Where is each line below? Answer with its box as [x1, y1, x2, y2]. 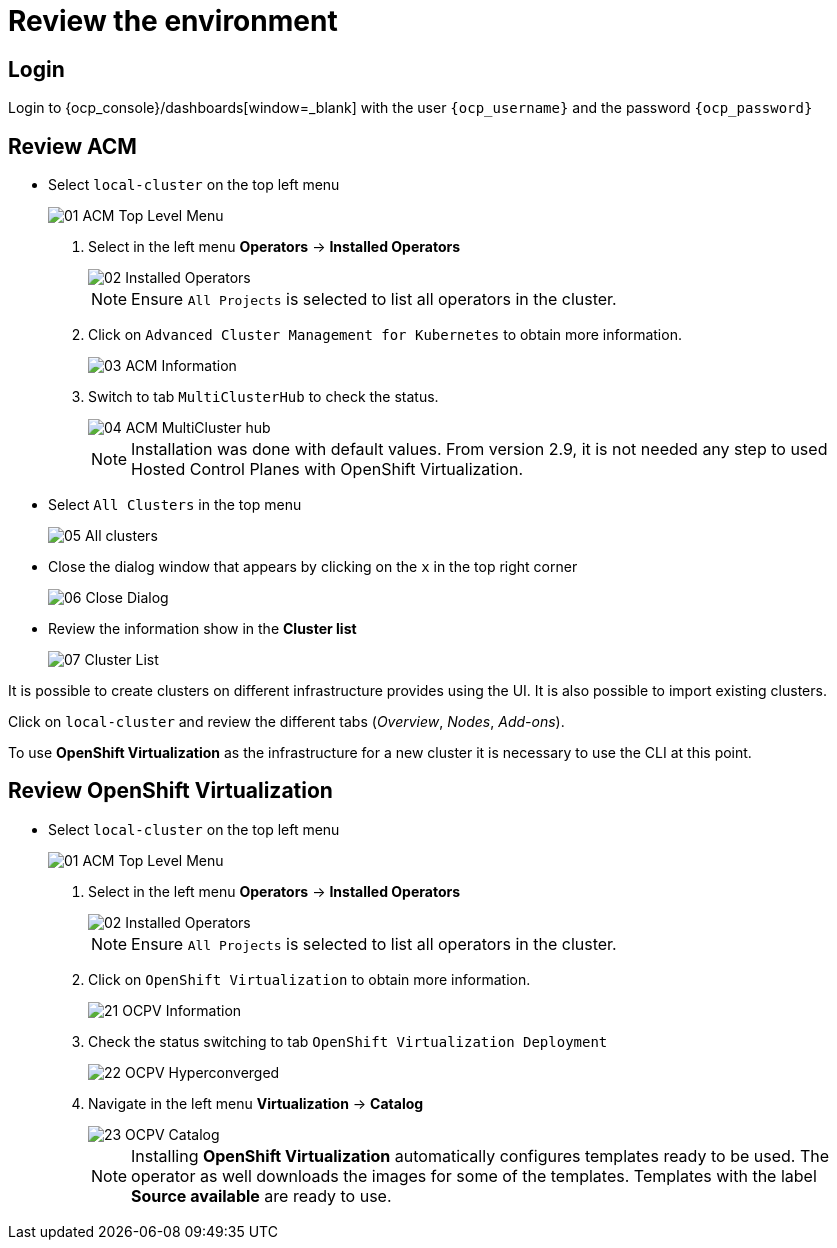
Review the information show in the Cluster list [48, 620, 357, 638]
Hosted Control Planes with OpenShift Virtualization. [131, 459, 524, 480]
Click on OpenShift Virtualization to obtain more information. [88, 970, 531, 988]
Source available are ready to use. [131, 1185, 392, 1206]
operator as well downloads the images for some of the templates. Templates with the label [131, 1165, 817, 1186]
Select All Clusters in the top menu [48, 496, 302, 514]
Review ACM [8, 133, 137, 159]
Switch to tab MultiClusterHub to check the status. [88, 388, 439, 406]
